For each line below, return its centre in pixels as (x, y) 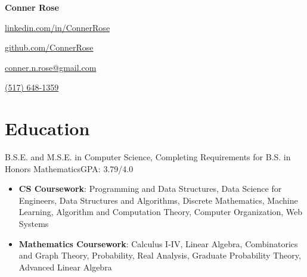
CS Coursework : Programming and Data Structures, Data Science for (150, 189)
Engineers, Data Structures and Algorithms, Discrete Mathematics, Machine (158, 200)
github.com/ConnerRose (49, 47)
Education (47, 128)
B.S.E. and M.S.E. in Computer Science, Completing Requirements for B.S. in (148, 157)
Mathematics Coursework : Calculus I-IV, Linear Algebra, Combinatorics (158, 243)
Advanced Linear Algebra (65, 267)
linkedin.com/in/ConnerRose (58, 27)
